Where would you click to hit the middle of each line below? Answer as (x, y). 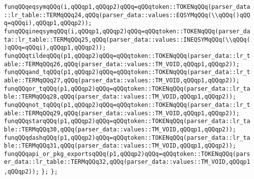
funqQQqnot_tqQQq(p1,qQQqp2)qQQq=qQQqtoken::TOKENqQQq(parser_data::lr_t (127, 105)
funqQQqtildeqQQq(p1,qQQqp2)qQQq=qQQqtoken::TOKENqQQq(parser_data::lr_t (127, 56)
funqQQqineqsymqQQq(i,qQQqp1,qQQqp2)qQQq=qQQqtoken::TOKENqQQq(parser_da (127, 31)
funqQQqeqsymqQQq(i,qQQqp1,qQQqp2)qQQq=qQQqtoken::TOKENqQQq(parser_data (127, 7)
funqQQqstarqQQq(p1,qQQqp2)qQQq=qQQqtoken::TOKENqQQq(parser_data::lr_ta (127, 121)
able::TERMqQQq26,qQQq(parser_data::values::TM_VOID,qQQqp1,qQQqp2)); (122, 64)
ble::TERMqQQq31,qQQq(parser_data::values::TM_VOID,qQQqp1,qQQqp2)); (120, 146)
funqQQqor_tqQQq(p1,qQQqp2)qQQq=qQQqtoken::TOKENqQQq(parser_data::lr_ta (127, 89)
